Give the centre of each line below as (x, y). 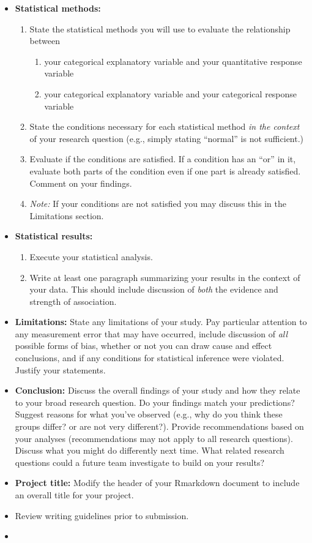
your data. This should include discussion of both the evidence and (154, 289)
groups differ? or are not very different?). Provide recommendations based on (159, 426)
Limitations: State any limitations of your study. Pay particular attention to (161, 322)
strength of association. (73, 301)
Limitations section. (67, 215)
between (45, 41)
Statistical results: (54, 236)
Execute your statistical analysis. (91, 256)
